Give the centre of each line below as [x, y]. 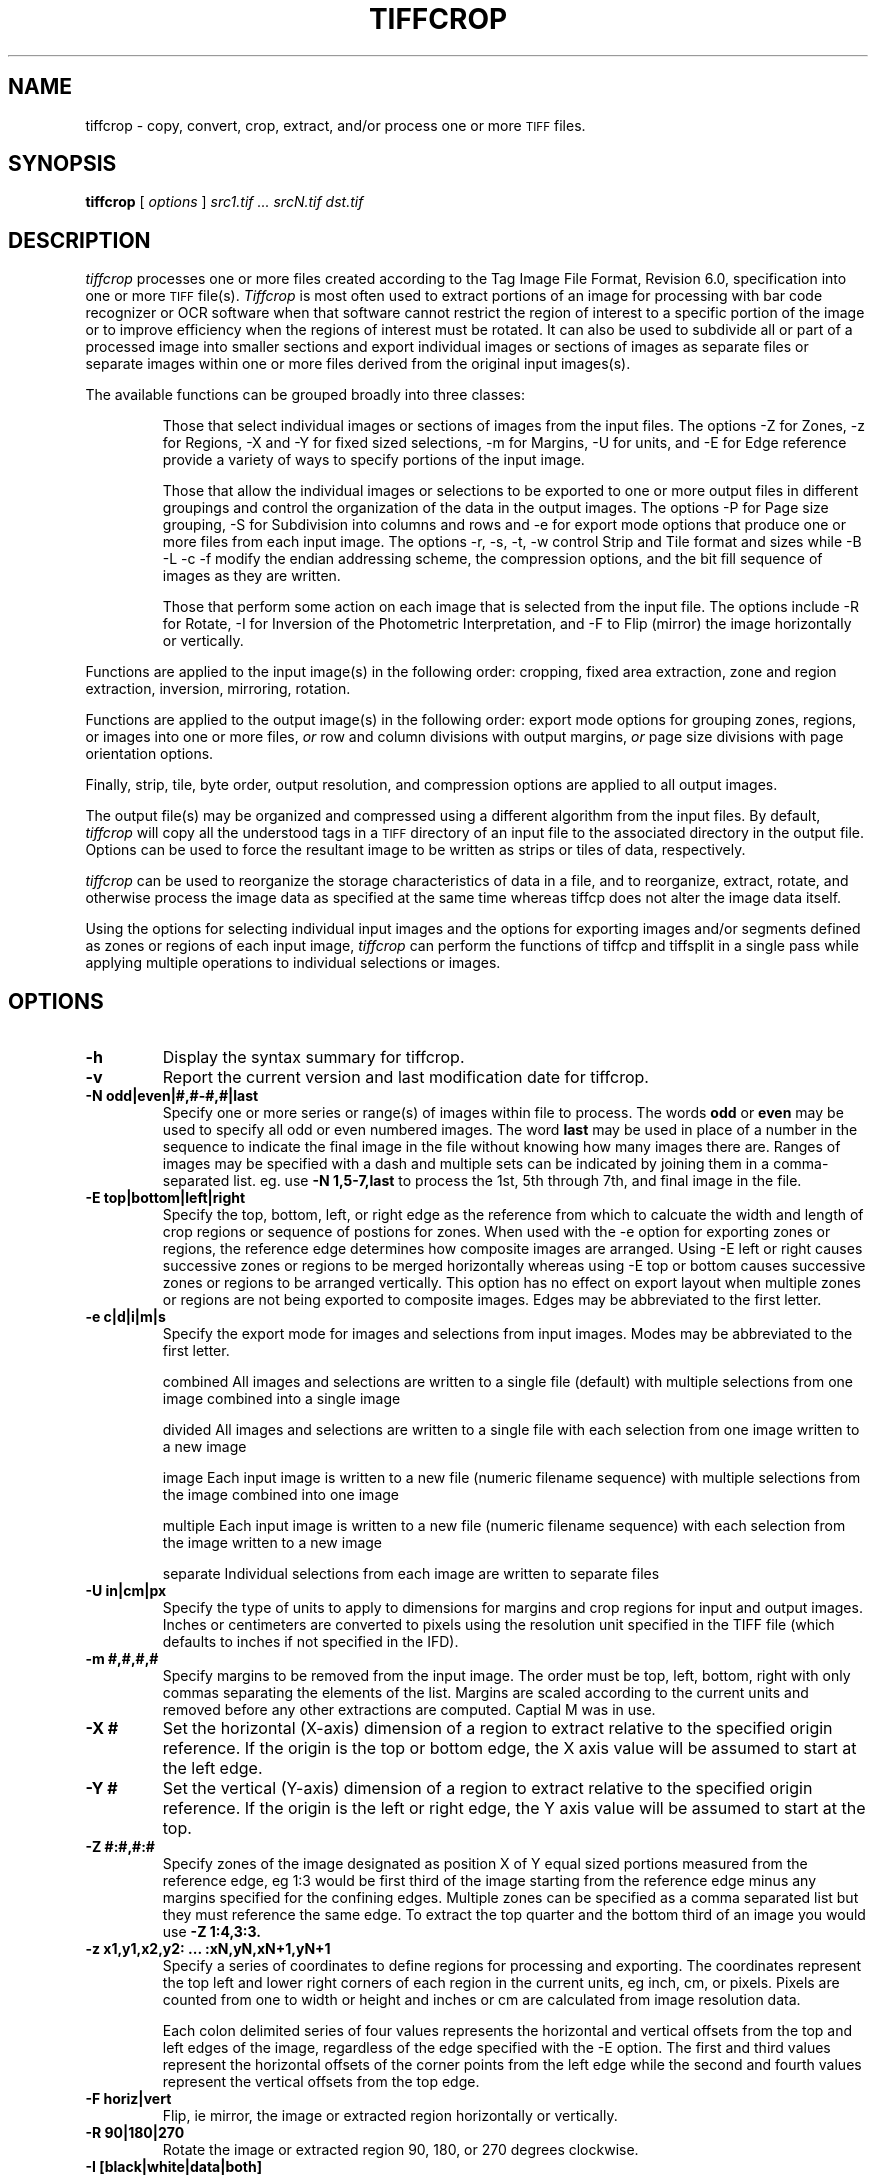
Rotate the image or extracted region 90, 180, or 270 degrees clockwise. [400, 2150]
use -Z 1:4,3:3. [211, 1932]
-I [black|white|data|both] [174, 2167]
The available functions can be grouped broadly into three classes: [305, 395]
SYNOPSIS [62, 164]
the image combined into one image [280, 1495]
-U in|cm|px [126, 1591]
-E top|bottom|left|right [165, 1198]
